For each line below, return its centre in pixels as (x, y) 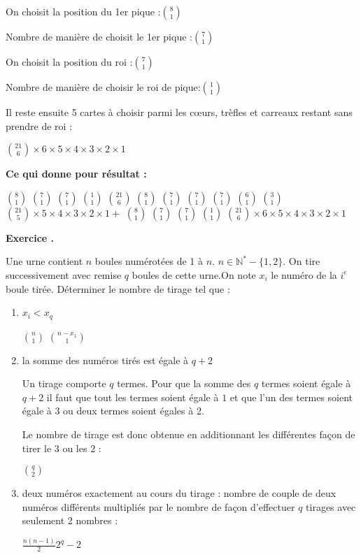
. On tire (302, 261)
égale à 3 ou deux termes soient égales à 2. (113, 411)
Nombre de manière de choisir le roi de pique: (103, 87)
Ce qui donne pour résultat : (76, 174)
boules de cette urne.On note (194, 274)
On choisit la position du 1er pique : (83, 11)
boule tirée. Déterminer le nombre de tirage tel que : (118, 288)
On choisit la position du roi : (69, 62)
